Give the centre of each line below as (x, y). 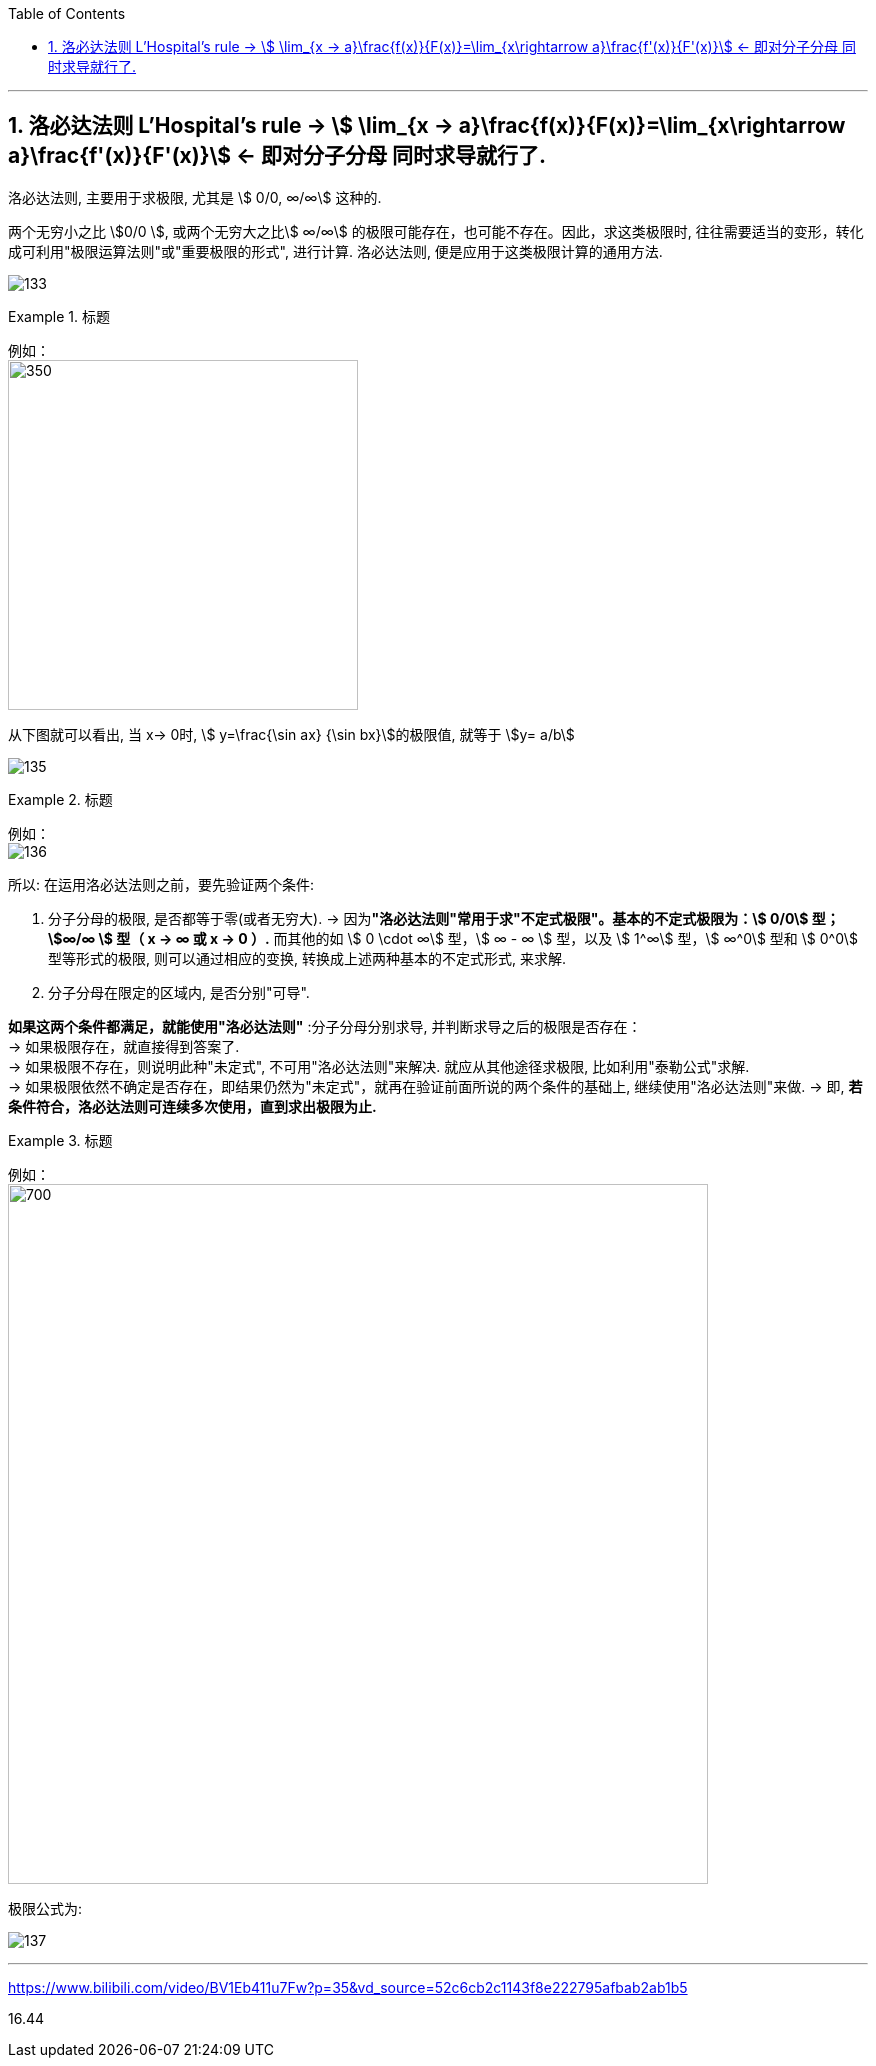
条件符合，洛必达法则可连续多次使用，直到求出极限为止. (192, 1106)
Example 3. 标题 (60, 1140)
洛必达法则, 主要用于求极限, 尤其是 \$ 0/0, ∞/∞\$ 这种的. (195, 197)
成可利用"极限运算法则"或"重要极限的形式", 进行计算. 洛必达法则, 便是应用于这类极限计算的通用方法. (335, 251)
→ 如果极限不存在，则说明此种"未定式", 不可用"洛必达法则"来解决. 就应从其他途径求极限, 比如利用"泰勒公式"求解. (379, 1066)
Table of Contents (67, 13)
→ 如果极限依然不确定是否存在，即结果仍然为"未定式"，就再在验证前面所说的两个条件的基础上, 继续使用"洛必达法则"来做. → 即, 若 (435, 1086)
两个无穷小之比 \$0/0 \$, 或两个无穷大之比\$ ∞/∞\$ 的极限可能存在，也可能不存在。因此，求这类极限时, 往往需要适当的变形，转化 (436, 231)
